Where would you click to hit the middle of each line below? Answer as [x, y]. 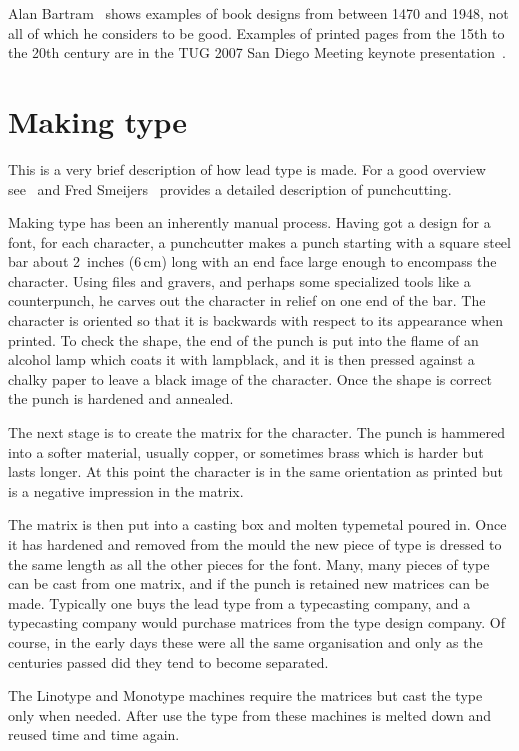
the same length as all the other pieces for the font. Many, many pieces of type [249, 563]
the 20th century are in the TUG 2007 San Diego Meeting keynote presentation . [257, 52]
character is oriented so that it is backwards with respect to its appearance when [255, 320]
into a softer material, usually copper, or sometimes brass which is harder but [246, 451]
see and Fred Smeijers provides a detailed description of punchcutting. [230, 188]
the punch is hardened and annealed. [121, 398]
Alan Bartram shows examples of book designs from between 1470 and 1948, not [258, 13]
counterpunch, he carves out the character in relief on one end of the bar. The [247, 300]
